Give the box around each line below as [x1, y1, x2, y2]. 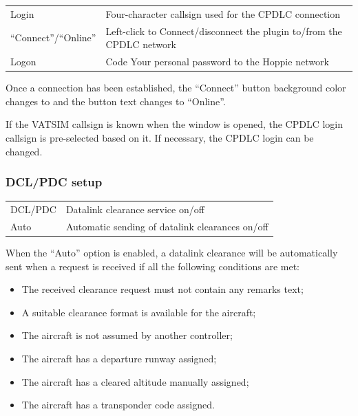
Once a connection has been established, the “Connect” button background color [6, 80, 346, 95]
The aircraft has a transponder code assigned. [21, 397, 215, 412]
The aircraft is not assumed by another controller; [21, 328, 233, 342]
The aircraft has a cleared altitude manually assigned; [21, 374, 249, 388]
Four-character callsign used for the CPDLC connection [105, 6, 341, 21]
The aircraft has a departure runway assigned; [21, 351, 217, 365]
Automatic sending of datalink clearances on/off [65, 219, 268, 233]
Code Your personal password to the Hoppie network [105, 54, 329, 69]
